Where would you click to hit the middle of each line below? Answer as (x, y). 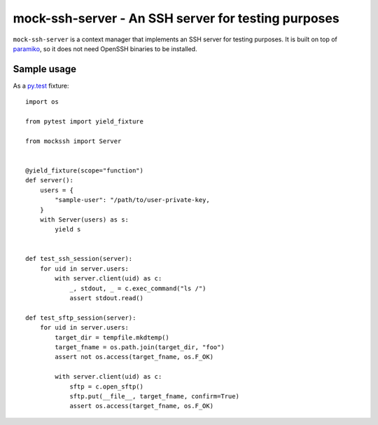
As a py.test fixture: (41, 86)
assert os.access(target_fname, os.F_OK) (141, 406)
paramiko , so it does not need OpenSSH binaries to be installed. (105, 48)
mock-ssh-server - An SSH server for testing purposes (176, 18)
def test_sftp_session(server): (81, 318)
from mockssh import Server (73, 141)
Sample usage (45, 69)
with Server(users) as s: (84, 220)
